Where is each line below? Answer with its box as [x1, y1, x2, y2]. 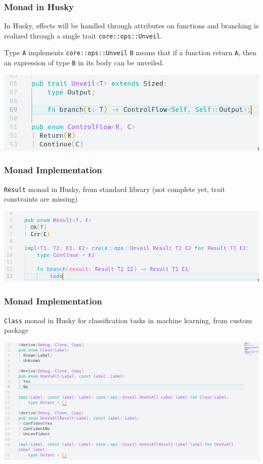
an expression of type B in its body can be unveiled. [4, 57, 164, 68]
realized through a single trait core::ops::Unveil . [4, 30, 162, 41]
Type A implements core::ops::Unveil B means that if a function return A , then [4, 47, 256, 58]
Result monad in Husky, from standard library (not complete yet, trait [4, 183, 225, 194]
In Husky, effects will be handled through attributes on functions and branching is [4, 20, 259, 31]
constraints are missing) [4, 194, 78, 204]
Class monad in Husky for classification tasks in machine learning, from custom [4, 315, 252, 325]
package [4, 325, 29, 335]
